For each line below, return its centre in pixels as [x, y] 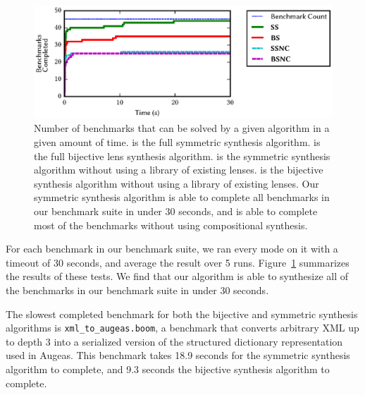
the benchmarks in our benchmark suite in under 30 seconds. [137, 290]
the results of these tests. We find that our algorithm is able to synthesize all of [177, 276]
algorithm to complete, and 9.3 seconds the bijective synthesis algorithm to [168, 369]
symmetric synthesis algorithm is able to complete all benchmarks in [182, 197]
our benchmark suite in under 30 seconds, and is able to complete [176, 211]
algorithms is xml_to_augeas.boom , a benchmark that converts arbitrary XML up [182, 328]
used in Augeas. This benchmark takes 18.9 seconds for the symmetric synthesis [178, 355]
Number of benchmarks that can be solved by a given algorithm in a [182, 128]
